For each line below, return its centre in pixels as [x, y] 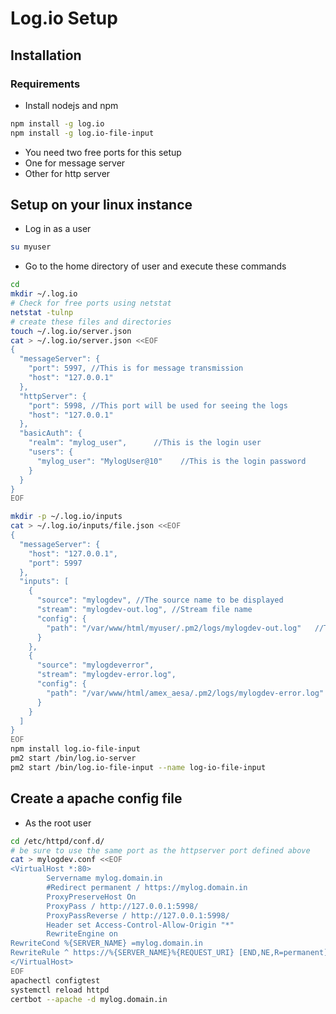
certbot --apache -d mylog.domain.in [89, 999]
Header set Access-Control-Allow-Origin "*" [140, 925]
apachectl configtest [55, 980]
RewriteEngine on [82, 934]
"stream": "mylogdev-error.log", [106, 675]
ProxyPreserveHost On [91, 897]
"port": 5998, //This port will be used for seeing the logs [158, 405]
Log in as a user [58, 229]
